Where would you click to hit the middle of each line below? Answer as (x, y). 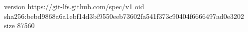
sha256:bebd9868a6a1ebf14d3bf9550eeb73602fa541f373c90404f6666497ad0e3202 (124, 16)
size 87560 (19, 25)
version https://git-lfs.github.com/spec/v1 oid (74, 6)
